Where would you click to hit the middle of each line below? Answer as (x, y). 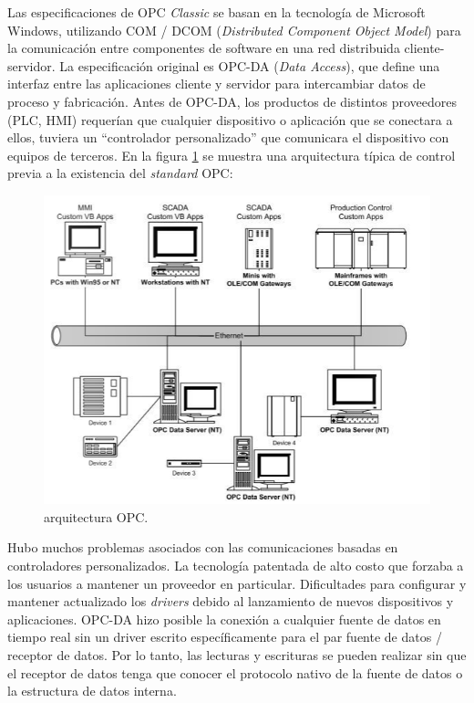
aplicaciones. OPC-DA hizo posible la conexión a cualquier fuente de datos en (224, 619)
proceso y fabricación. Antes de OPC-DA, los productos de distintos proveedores (232, 101)
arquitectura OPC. (96, 516)
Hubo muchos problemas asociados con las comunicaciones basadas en (203, 547)
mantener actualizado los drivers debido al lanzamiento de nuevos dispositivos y (231, 601)
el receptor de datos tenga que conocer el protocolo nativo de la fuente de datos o (235, 672)
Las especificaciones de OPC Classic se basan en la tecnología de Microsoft (216, 12)
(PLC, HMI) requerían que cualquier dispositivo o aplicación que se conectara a (230, 119)
